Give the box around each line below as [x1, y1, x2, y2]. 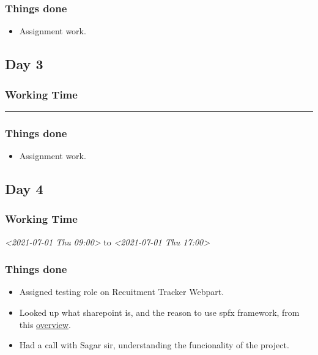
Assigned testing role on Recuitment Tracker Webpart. [19, 285, 224, 298]
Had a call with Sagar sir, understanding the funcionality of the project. [19, 338, 289, 351]
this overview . [19, 318, 71, 331]
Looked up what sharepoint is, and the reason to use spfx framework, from [19, 306, 300, 319]
